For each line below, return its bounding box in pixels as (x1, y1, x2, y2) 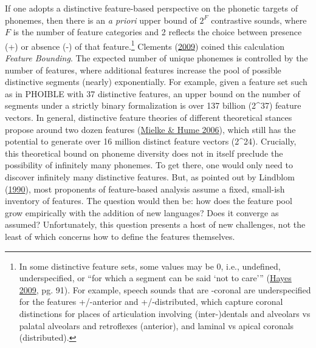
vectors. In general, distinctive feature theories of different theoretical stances (5, 111, 292, 123)
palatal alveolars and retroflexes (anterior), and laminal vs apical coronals (19, 319, 294, 332)
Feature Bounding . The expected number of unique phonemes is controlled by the (5, 52, 308, 64)
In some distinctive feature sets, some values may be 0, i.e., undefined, (19, 259, 281, 272)
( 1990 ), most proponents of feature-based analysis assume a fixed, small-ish (5, 182, 285, 195)
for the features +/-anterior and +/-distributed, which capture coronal (19, 295, 283, 308)
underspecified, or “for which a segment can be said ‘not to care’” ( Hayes (19, 271, 292, 284)
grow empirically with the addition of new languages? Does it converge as (5, 206, 279, 219)
